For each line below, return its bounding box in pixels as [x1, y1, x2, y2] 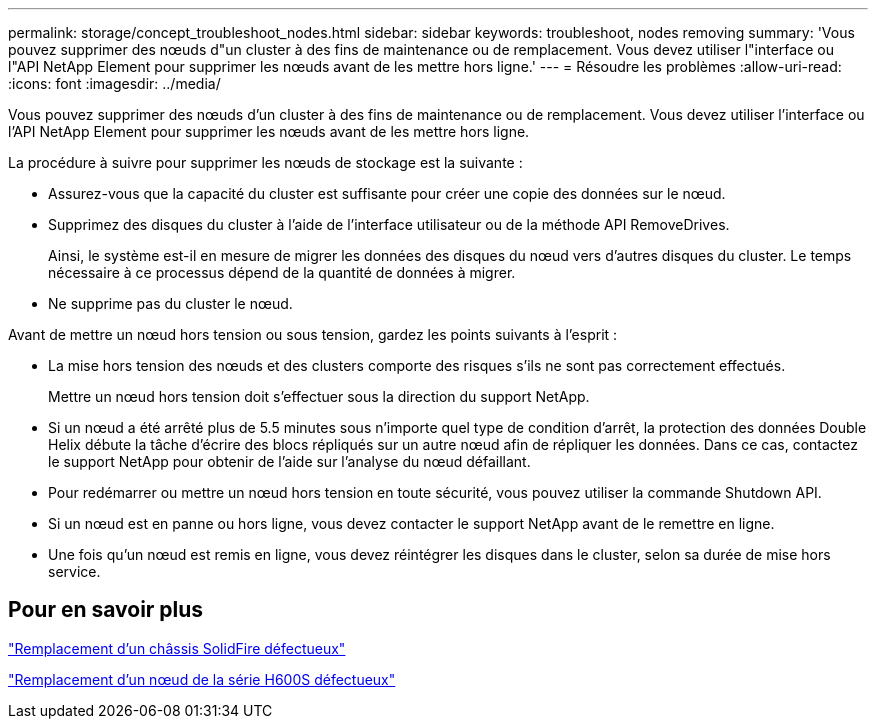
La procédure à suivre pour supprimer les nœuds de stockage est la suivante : [8, 154, 523, 171]
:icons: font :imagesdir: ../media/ [8, 75, 221, 92]
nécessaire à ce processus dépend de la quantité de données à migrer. [48, 264, 516, 281]
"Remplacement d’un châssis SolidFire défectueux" [8, 639, 346, 657]
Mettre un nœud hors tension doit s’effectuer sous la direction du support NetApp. [48, 388, 590, 405]
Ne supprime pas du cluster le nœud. [48, 295, 293, 312]
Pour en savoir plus [8, 597, 204, 623]
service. [48, 563, 101, 580]
